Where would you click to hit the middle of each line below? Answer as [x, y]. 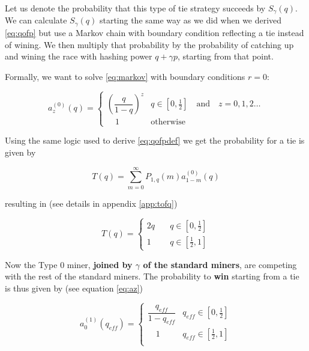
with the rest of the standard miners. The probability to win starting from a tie [152, 276]
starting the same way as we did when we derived [190, 20]
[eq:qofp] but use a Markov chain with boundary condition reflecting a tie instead [154, 32]
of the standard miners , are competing [220, 264]
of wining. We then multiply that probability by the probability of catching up [149, 44]
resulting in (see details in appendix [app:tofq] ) [91, 203]
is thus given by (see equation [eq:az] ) [74, 288]
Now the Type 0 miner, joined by [69, 264]
